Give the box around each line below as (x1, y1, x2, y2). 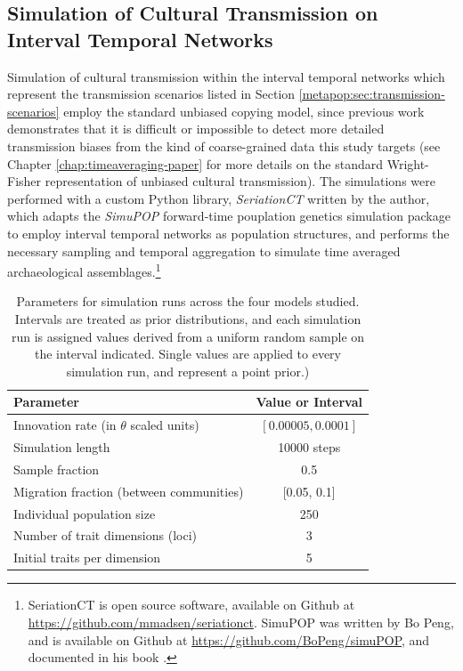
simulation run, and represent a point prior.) (66, 361, 310, 380)
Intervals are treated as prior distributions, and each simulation (14, 309, 361, 327)
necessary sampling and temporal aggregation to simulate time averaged (7, 241, 401, 260)
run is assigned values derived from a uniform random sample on (11, 327, 365, 345)
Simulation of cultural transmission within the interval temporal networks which (7, 67, 445, 85)
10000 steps (278, 438, 341, 457)
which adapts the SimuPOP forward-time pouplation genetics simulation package (7, 206, 451, 225)
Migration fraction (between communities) (13, 481, 244, 500)
